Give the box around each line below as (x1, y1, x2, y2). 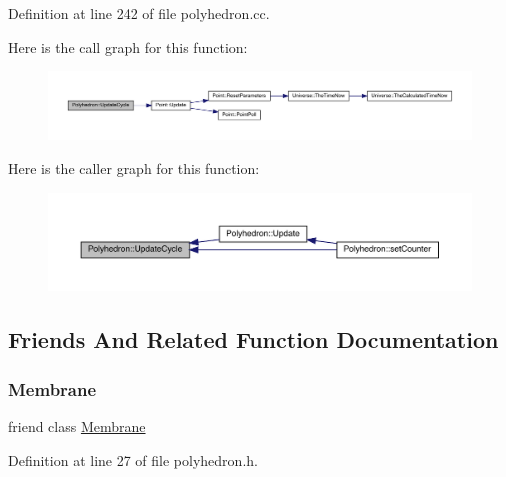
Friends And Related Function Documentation (8, 324, 499, 355)
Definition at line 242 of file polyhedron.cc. (8, 3, 270, 23)
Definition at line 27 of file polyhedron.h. (8, 449, 258, 470)
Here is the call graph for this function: (8, 36, 248, 57)
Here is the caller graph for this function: (8, 157, 260, 178)
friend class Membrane (8, 416, 146, 437)
